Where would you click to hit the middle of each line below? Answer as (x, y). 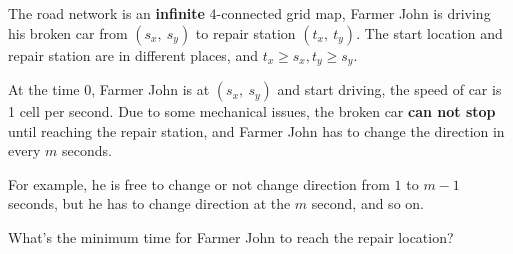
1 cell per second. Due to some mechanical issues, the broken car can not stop (252, 111)
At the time (44, 89)
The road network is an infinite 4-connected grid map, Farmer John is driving (249, 13)
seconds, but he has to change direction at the (149, 203)
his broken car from (68, 32)
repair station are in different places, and (133, 54)
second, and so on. (367, 203)
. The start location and (429, 32)
